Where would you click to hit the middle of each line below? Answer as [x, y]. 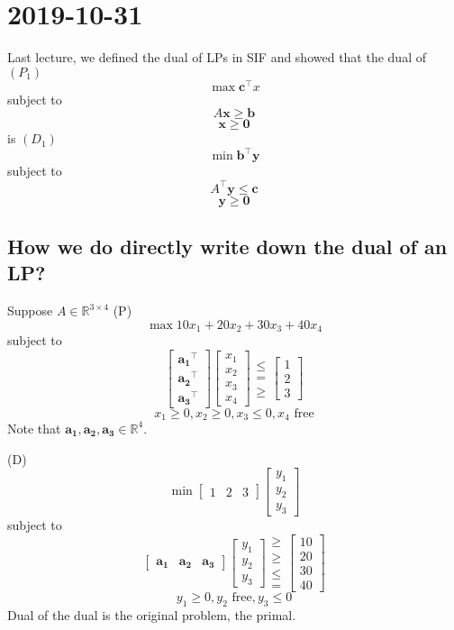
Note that [34, 428]
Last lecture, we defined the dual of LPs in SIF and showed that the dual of [217, 57]
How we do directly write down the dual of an [227, 246]
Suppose [30, 310]
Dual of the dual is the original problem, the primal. [152, 615]
